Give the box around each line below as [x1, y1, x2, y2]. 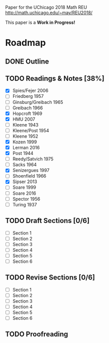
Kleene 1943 [12, 122, 39, 128]
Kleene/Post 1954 [12, 127, 49, 133]
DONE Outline [5, 57, 49, 66]
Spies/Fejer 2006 [12, 88, 49, 94]
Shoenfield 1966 [12, 173, 47, 179]
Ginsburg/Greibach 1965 [12, 99, 63, 105]
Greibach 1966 [12, 104, 43, 110]
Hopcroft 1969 [12, 110, 43, 117]
